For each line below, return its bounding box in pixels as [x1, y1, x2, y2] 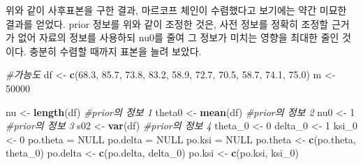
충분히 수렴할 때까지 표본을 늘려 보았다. [29, 43, 202, 58]
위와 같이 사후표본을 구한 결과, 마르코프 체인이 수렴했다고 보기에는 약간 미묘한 [6, 3, 347, 17]
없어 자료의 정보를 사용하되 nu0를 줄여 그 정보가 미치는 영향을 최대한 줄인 [17, 30, 339, 45]
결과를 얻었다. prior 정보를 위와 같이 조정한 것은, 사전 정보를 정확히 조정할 [6, 16, 329, 31]
